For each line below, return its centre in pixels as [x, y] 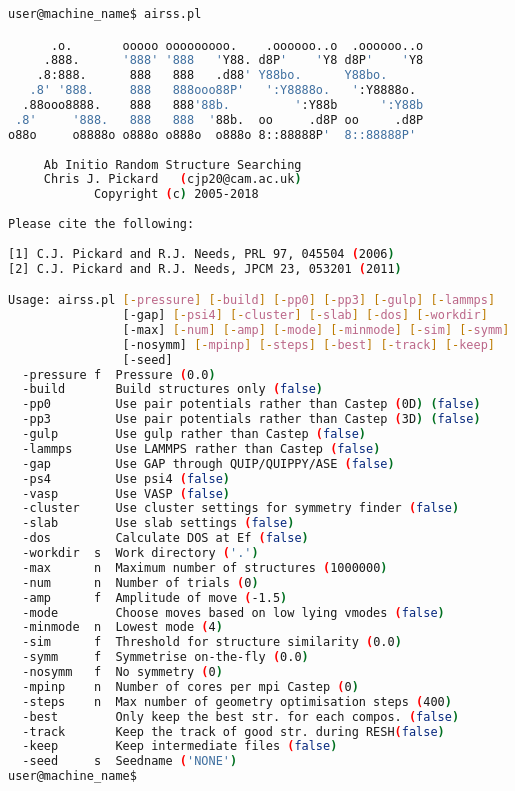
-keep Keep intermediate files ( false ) [180, 746]
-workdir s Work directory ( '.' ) [140, 553]
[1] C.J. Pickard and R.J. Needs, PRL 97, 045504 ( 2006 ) [201, 253]
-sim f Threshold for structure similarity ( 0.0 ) [212, 642]
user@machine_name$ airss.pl [105, 14]
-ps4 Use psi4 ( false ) [126, 478]
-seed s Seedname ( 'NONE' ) [130, 761]
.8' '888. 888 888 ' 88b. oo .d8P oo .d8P [219, 119]
